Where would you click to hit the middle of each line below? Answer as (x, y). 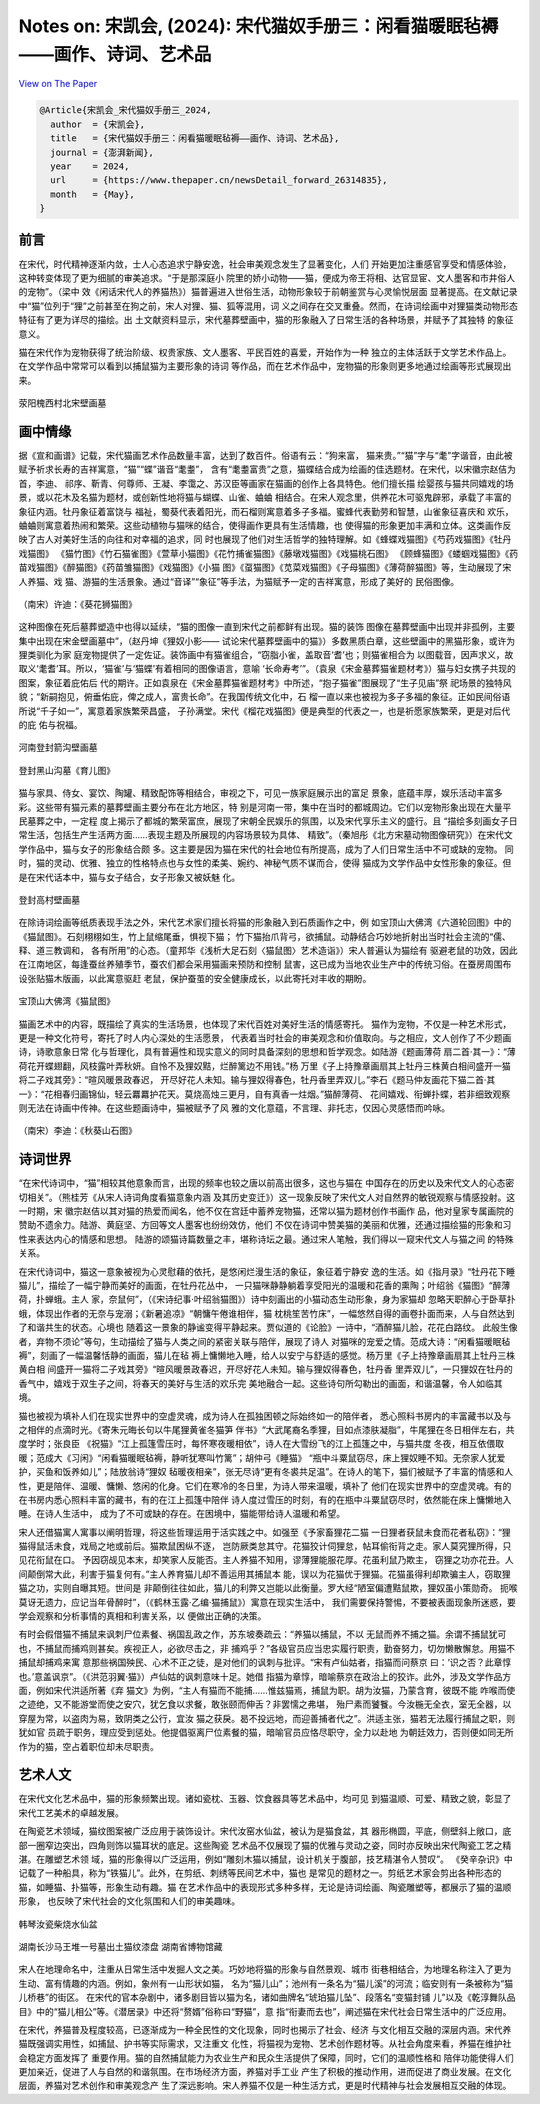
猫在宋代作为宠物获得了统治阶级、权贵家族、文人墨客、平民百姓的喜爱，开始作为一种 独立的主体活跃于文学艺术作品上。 (265, 352)
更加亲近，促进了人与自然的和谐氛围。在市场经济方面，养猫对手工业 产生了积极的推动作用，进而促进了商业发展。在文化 (265, 2072)
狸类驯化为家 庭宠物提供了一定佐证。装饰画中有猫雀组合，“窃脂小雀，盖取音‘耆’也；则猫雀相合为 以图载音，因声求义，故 (266, 655)
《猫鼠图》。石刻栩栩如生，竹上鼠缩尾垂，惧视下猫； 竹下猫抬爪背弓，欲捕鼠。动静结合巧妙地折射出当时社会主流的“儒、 (265, 936)
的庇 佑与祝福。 (50, 725)
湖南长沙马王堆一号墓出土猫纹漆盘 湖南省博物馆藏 (120, 1946)
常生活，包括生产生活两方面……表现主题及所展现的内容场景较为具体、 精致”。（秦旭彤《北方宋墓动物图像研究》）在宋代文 (266, 835)
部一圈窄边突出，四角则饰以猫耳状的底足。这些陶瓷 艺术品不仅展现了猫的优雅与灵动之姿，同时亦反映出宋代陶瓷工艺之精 (265, 1845)
